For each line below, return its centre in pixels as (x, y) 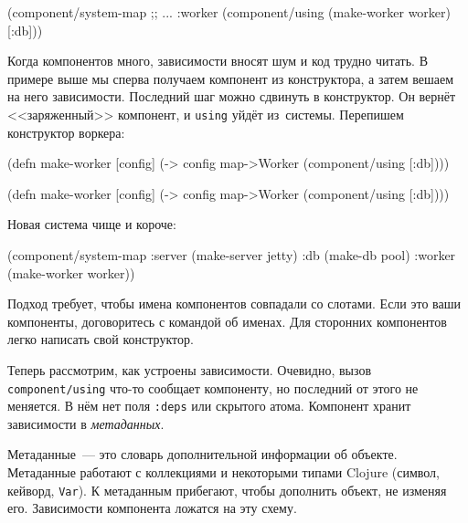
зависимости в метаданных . (86, 423)
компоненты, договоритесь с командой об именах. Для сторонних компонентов (227, 321)
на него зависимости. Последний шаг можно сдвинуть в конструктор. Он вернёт (232, 96)
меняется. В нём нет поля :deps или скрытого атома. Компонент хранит (209, 406)
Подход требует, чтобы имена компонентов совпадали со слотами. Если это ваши (234, 303)
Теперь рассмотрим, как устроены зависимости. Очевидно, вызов (190, 369)
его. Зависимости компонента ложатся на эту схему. (152, 508)
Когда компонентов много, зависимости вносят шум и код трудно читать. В (218, 61)
